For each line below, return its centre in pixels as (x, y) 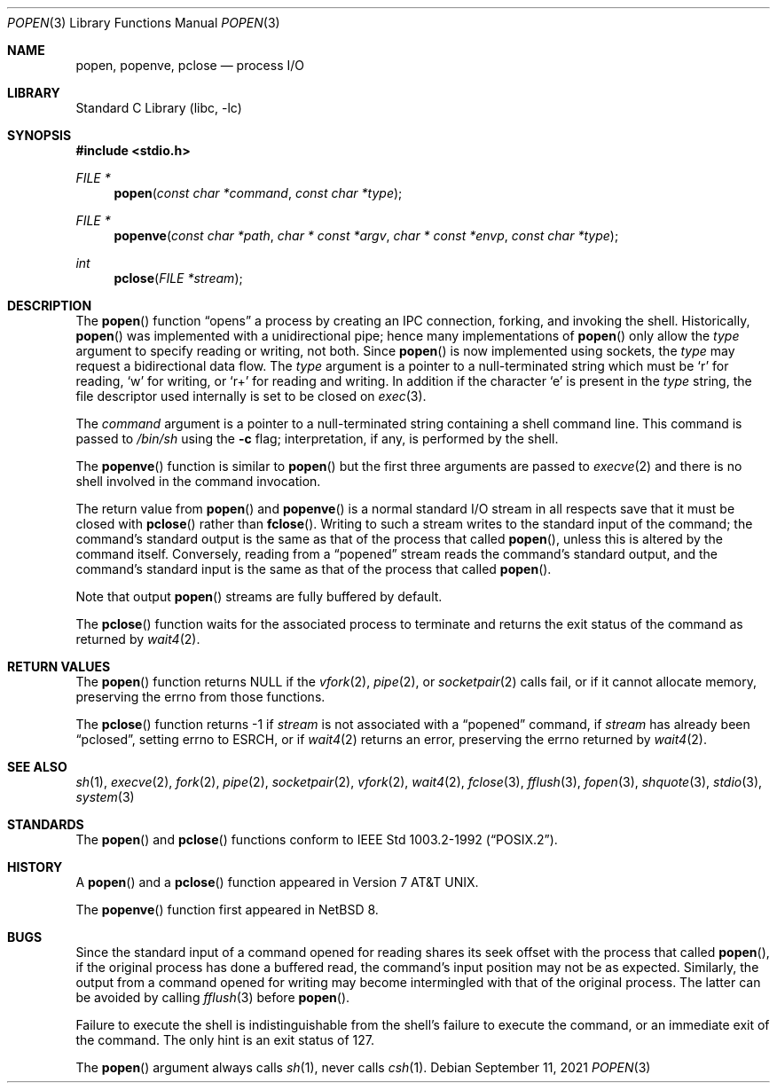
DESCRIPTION (50, 306)
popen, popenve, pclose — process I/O (190, 65)
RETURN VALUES (59, 667)
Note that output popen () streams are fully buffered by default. (259, 596)
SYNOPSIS (39, 135)
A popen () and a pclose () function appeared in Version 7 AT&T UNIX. (277, 882)
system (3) (105, 797)
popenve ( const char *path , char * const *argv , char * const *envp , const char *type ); (366, 235)
